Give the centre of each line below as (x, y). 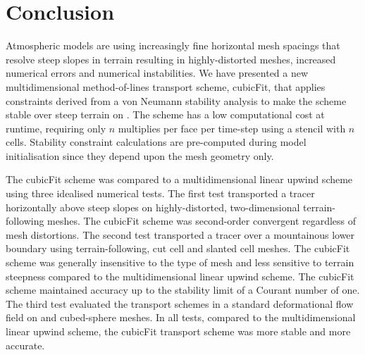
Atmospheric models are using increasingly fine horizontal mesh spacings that (173, 45)
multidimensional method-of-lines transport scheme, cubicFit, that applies (166, 86)
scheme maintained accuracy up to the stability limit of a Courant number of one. (183, 290)
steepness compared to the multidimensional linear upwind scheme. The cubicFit (180, 276)
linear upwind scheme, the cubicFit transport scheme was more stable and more (178, 331)
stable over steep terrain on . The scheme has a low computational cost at (165, 114)
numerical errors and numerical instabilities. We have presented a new (157, 73)
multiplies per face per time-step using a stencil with (232, 128)
